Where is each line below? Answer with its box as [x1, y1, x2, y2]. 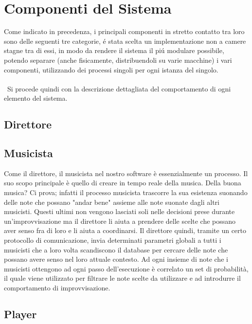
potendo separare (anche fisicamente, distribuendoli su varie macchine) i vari [4, 54, 232, 65]
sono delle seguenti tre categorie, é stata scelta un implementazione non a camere [4, 36, 246, 46]
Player [4, 306, 37, 321]
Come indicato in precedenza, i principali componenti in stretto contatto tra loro [4, 26, 245, 36]
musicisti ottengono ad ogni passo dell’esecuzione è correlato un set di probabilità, [4, 263, 249, 273]
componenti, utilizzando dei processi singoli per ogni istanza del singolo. [4, 64, 218, 74]
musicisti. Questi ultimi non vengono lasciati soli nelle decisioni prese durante [4, 206, 235, 216]
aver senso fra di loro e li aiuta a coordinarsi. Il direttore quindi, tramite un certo [4, 225, 246, 235]
